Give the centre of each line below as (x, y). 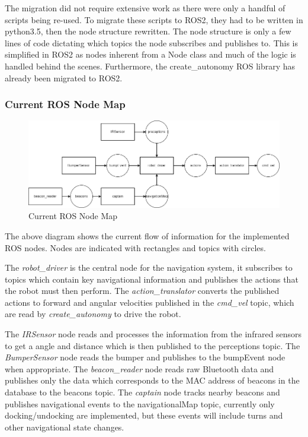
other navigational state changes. (65, 427)
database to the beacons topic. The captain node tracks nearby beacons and (142, 392)
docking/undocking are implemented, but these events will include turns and (144, 415)
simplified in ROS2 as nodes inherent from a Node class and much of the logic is (150, 54)
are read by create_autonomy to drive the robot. (93, 314)
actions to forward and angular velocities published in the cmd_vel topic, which (150, 302)
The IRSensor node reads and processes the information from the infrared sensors (153, 334)
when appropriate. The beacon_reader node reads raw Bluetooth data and (139, 368)
